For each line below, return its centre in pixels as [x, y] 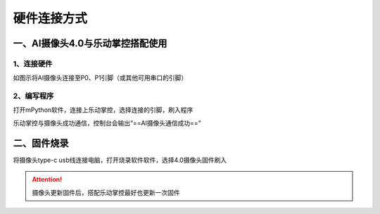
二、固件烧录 [41, 143]
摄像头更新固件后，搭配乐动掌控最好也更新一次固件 [106, 192]
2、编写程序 [33, 96]
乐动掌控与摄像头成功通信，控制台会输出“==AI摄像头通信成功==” [107, 122]
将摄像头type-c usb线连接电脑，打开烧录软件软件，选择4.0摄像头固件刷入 [120, 160]
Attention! [47, 180]
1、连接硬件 [33, 63]
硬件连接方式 [50, 18]
